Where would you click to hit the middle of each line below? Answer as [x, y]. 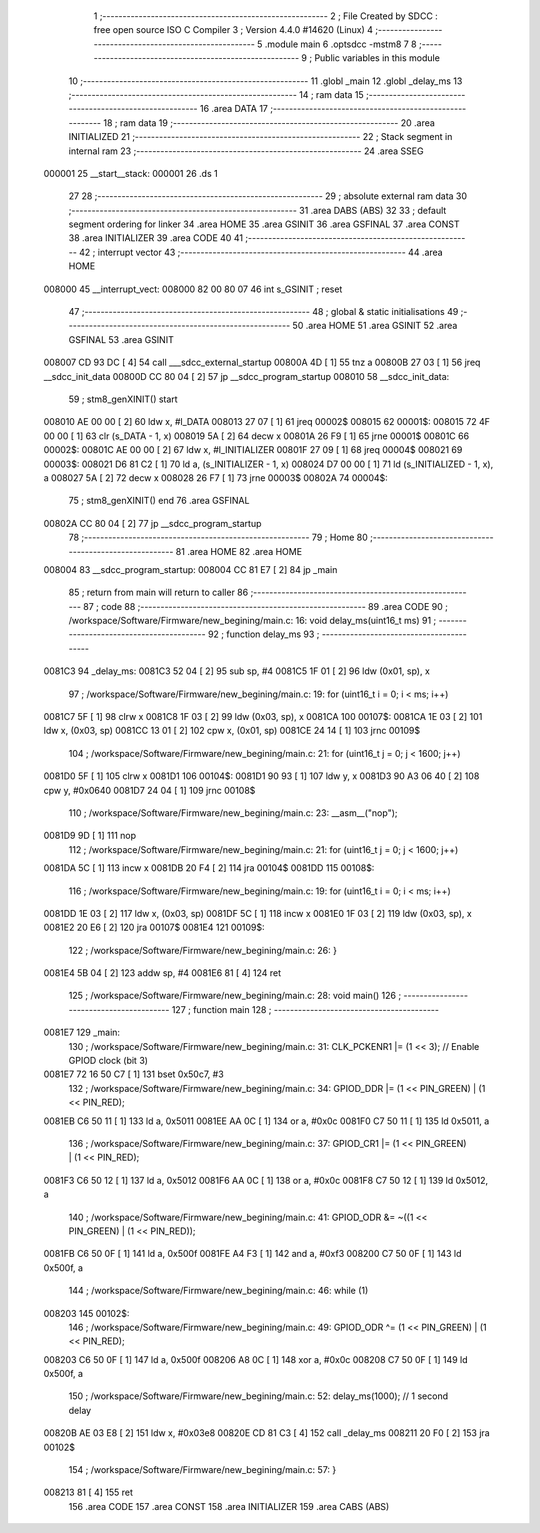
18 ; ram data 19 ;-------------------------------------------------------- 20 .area [269, 122]
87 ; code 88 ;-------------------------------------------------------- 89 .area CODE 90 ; [266, 606]
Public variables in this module [377, 58]
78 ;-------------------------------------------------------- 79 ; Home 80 [218, 537]
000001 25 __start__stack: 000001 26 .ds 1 [131, 173]
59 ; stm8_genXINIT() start [123, 399]
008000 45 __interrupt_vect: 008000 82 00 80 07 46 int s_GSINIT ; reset [193, 289]
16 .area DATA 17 [234, 109]
